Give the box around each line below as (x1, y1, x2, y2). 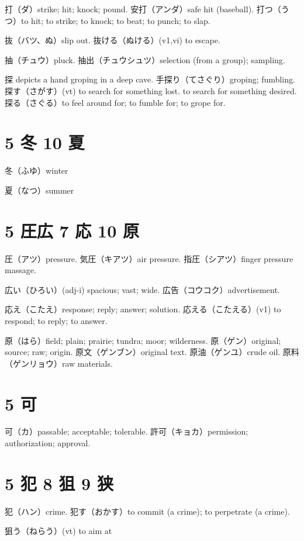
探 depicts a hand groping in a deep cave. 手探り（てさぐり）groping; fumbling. (5, 73, 295, 85)
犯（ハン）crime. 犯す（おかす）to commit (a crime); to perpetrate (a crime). (5, 505, 290, 517)
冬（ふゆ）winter (5, 164, 68, 177)
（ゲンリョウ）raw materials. (5, 357, 113, 369)
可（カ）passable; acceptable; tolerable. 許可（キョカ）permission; (5, 425, 248, 437)
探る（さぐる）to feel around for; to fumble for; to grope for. (5, 96, 226, 108)
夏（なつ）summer (5, 184, 74, 196)
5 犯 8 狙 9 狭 (5, 471, 113, 495)
